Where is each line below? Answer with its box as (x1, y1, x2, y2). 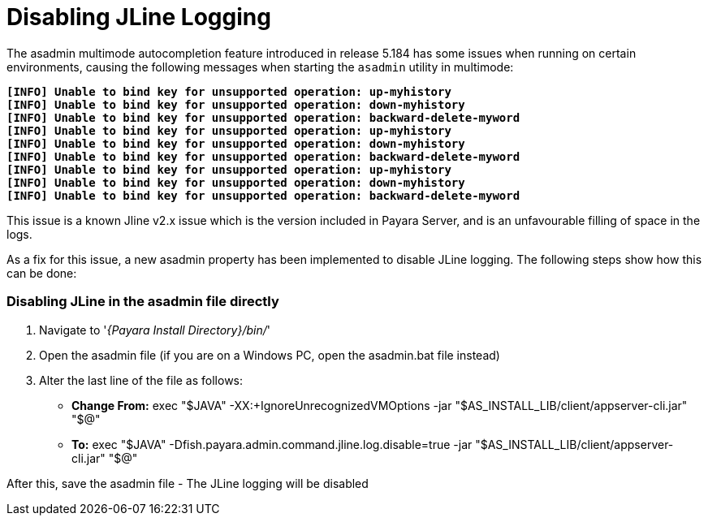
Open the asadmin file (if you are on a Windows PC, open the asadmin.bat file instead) (39, 347, 500, 362)
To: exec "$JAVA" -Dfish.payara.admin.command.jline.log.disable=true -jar (71, 437, 473, 451)
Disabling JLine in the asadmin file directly (6, 293, 279, 310)
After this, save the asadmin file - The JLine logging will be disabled (6, 476, 369, 490)
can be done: (6, 265, 77, 280)
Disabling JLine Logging (6, 3, 271, 31)
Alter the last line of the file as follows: (39, 373, 244, 387)
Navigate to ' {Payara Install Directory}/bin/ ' (39, 322, 270, 337)
